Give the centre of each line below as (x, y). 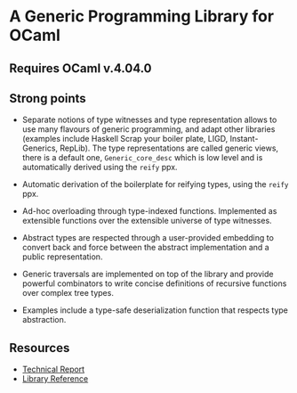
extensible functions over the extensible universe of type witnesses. (147, 221)
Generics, (40, 148)
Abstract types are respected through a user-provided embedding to (148, 238)
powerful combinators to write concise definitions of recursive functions (154, 283)
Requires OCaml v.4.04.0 (80, 68)
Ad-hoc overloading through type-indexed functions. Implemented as (149, 211)
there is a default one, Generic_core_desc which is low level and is (142, 158)
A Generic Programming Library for (141, 16)
